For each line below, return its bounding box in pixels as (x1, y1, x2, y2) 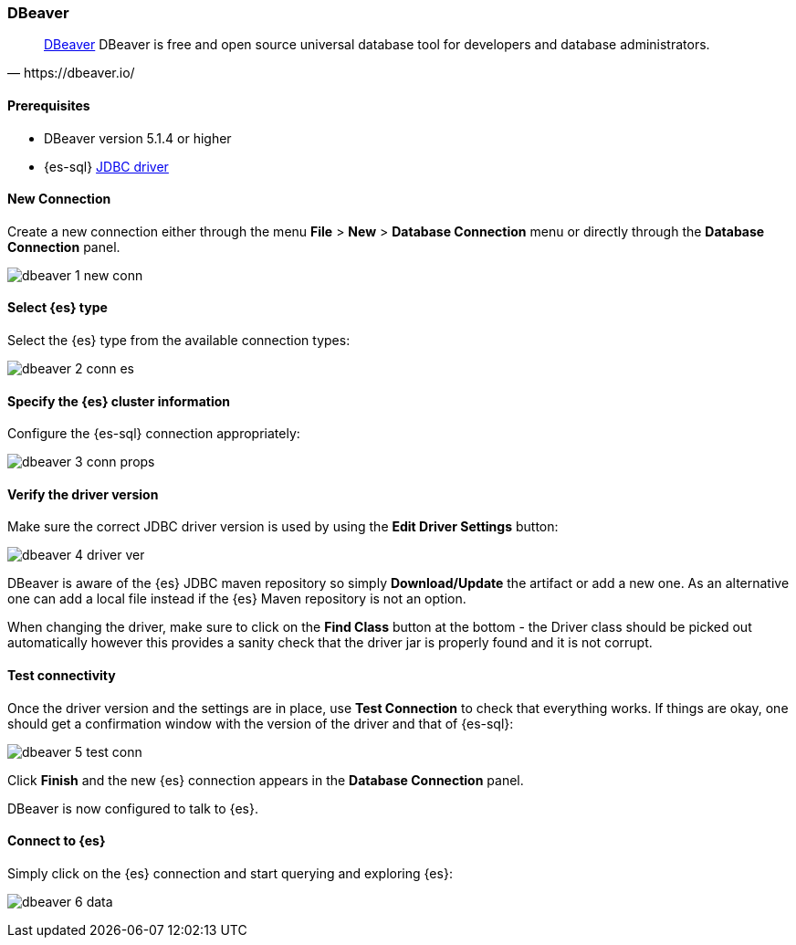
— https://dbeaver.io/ (7, 65, 135, 81)
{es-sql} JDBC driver (44, 158, 169, 174)
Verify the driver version (7, 486, 159, 502)
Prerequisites (7, 97, 90, 113)
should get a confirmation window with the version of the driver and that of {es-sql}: (7, 715, 514, 731)
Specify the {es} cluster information (7, 393, 230, 409)
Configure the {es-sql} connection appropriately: (7, 425, 300, 442)
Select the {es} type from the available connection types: (7, 332, 351, 349)
